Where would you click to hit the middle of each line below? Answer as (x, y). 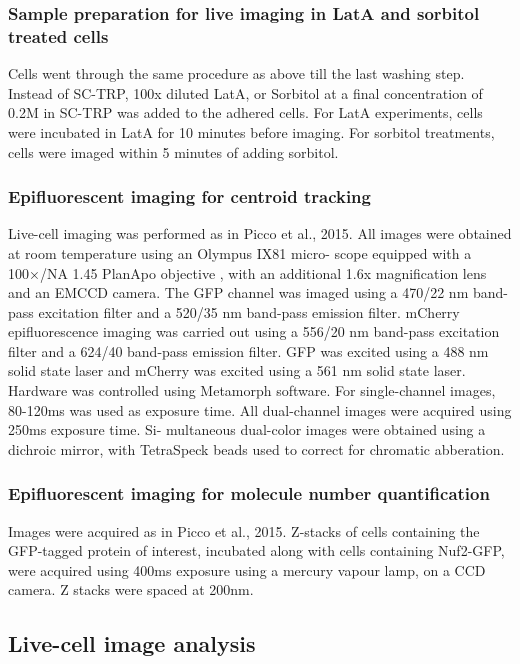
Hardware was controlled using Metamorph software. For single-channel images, (252, 390)
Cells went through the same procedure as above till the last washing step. (236, 73)
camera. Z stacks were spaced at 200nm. (131, 589)
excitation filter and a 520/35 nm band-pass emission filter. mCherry (249, 311)
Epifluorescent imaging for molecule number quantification (249, 493)
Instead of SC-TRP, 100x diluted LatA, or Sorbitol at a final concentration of (245, 92)
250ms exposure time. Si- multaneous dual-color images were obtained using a (247, 429)
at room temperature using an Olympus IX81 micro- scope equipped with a (240, 252)
